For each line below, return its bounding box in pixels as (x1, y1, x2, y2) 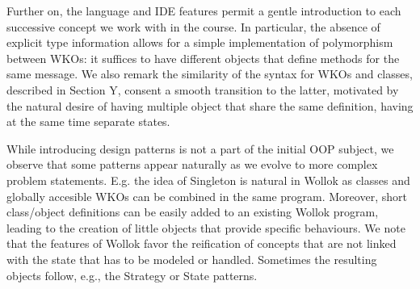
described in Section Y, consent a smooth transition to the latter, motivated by (6, 81, 399, 98)
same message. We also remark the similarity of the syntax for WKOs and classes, (6, 65, 413, 82)
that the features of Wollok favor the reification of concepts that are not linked (6, 235, 397, 252)
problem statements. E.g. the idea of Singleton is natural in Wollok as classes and (6, 171, 410, 188)
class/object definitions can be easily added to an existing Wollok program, (6, 203, 379, 220)
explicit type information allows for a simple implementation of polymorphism (6, 34, 393, 51)
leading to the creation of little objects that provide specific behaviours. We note (6, 219, 405, 236)
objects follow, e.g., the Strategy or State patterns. (6, 266, 258, 283)
